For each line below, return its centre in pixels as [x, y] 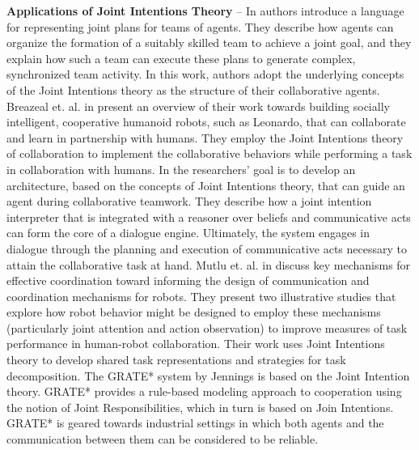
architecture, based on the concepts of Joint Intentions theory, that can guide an [206, 185]
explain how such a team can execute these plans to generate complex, [181, 58]
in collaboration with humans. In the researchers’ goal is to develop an [181, 169]
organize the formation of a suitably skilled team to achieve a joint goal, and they [209, 42]
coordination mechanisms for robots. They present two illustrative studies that [201, 296]
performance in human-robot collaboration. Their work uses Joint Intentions [196, 344]
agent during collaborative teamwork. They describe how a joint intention [189, 201]
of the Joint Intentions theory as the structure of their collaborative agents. [193, 89]
